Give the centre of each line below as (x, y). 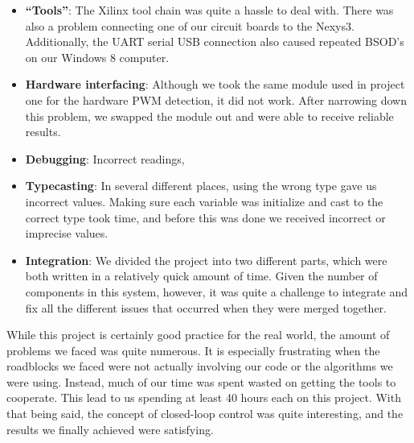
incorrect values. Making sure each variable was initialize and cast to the (204, 201)
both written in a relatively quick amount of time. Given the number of (201, 276)
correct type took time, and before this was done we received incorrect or (205, 217)
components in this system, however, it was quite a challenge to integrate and (217, 291)
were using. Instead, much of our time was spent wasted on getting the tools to (201, 381)
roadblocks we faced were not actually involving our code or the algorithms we (200, 366)
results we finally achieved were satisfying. (110, 429)
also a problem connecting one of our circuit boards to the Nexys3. (190, 25)
